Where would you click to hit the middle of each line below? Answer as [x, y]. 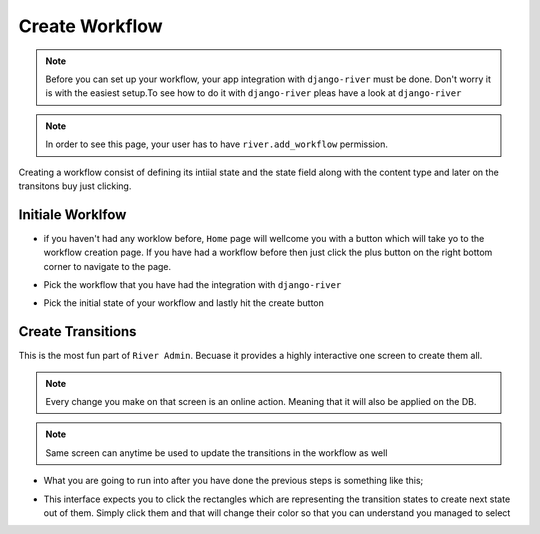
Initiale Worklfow [72, 214]
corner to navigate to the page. [107, 266]
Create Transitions [77, 331]
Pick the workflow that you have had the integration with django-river [192, 284]
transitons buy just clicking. [75, 186]
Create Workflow [91, 26]
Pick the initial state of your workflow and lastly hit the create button [183, 303]
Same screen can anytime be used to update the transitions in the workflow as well [216, 452]
